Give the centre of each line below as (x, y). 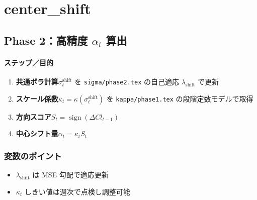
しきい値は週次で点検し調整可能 (77, 191)
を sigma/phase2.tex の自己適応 (127, 81)
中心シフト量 (37, 133)
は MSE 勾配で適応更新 (70, 175)
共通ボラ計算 (37, 81)
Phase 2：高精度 (46, 40)
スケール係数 (37, 98)
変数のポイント (33, 156)
